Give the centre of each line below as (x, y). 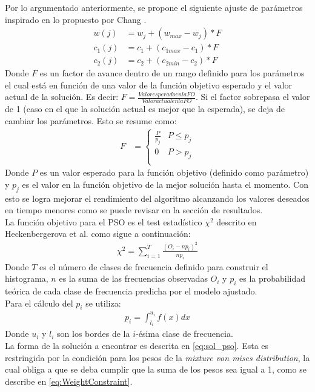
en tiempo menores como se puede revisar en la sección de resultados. (134, 210)
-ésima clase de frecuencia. (184, 334)
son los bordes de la (94, 334)
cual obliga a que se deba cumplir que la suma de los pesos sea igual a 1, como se (156, 369)
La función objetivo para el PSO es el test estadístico (104, 221)
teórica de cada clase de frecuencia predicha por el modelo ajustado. (131, 291)
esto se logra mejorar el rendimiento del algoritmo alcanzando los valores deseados (157, 198)
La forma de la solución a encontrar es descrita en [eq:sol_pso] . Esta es (137, 345)
